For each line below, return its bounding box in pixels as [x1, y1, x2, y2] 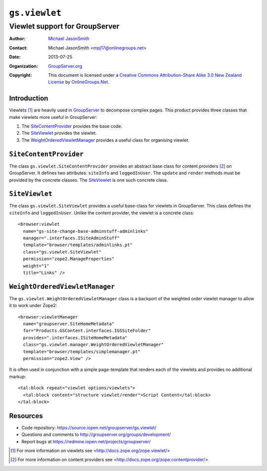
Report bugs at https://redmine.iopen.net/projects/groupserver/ [21, 438, 151, 444]
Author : [9, 36, 26, 42]
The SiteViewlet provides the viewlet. [21, 130, 97, 136]
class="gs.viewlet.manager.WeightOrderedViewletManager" [23, 342, 164, 348]
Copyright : [9, 72, 32, 78]
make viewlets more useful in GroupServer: [9, 114, 97, 120]
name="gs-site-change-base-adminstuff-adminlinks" [23, 228, 148, 234]
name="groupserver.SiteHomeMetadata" [23, 321, 115, 326]
